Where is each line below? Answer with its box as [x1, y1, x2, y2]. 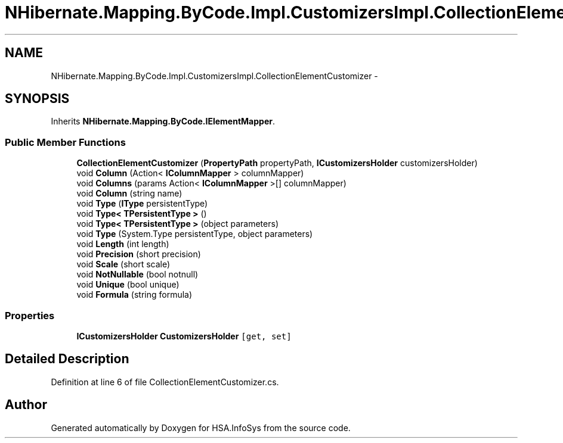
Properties [5, 309, 55, 322]
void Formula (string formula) [76, 289, 193, 300]
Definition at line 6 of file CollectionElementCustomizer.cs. [51, 376, 279, 387]
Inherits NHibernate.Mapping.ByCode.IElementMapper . [51, 116, 275, 127]
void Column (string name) [76, 188, 182, 199]
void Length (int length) [76, 239, 169, 249]
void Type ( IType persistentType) [76, 198, 208, 209]
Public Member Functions [5, 136, 126, 148]
